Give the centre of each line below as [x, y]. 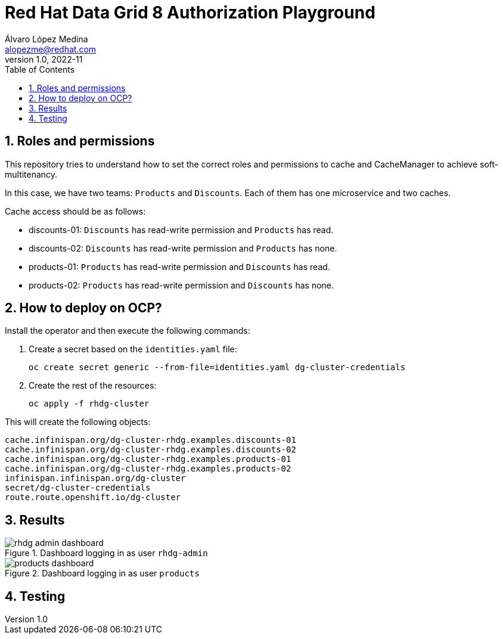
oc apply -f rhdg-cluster [89, 404]
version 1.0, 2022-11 [44, 59]
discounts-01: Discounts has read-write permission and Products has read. [181, 229]
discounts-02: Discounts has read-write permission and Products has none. [183, 248]
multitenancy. [31, 174]
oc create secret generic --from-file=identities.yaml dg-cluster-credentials [217, 367]
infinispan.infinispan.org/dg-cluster [95, 478]
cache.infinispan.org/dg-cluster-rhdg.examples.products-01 [148, 459]
